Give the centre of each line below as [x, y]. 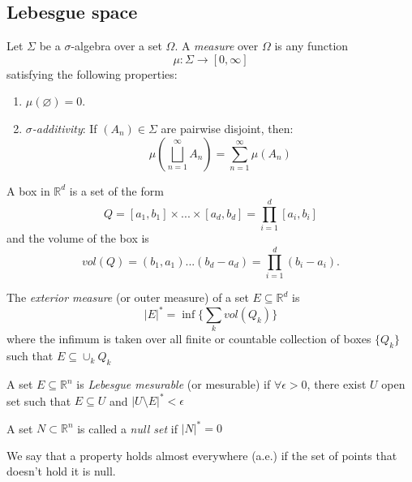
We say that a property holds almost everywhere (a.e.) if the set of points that [202, 455]
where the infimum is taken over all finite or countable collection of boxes [189, 339]
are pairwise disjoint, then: [227, 128]
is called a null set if [127, 428]
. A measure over [217, 46]
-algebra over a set [116, 46]
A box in [28, 190]
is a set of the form [116, 190]
